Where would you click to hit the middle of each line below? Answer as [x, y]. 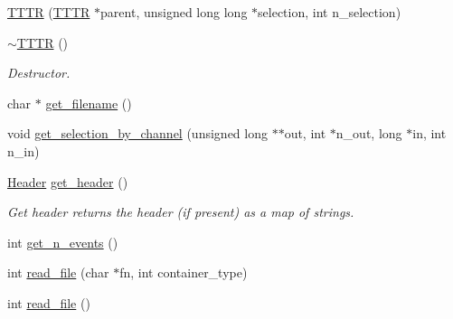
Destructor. [39, 73]
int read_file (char [58, 272]
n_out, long [369, 133]
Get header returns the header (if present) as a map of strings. [181, 212]
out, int [305, 133]
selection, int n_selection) [330, 12]
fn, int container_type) [184, 272]
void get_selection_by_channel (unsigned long [137, 133]
